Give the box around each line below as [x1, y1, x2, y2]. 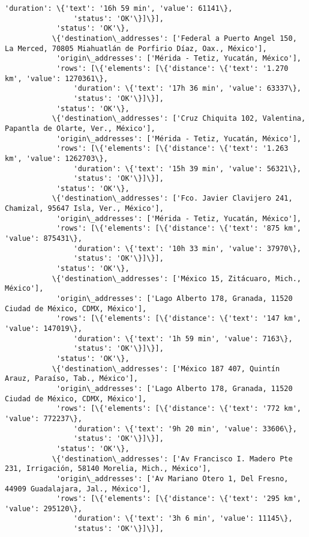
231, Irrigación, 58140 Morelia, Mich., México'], [5, 464, 211, 473]
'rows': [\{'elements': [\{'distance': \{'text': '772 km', [56, 404, 301, 413]
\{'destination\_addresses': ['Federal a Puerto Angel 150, [52, 34, 297, 43]
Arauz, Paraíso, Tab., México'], [5, 374, 138, 383]
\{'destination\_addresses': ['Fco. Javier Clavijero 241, [52, 194, 293, 203]
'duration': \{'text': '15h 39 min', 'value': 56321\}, [73, 164, 301, 173]
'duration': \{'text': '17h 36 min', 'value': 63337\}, [73, 84, 301, 93]
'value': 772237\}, [5, 414, 82, 423]
